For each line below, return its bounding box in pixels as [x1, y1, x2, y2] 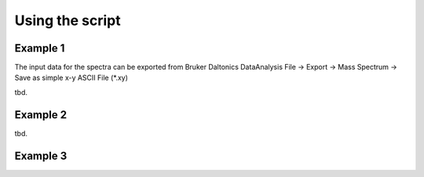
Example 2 [14, 108, 67, 121]
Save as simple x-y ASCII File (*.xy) [14, 73, 129, 82]
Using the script [14, 12, 121, 29]
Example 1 [14, 42, 65, 55]
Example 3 [14, 149, 68, 162]
